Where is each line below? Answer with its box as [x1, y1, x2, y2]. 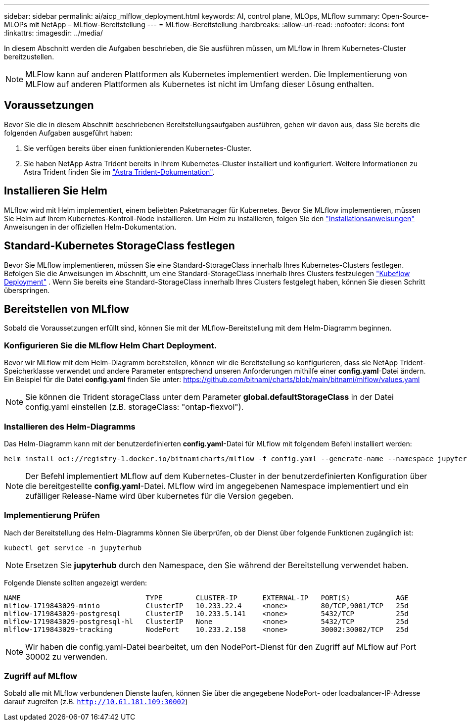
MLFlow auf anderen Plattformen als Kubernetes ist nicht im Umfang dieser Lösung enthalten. [25, 79, 374, 89]
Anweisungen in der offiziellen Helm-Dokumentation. [4, 222, 177, 231]
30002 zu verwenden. [25, 651, 108, 662]
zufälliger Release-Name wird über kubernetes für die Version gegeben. [25, 490, 294, 501]
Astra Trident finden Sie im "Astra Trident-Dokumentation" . [24, 167, 215, 176]
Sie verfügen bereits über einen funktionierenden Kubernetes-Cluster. [24, 144, 252, 152]
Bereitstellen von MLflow [4, 302, 129, 315]
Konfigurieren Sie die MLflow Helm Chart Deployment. [4, 340, 217, 350]
